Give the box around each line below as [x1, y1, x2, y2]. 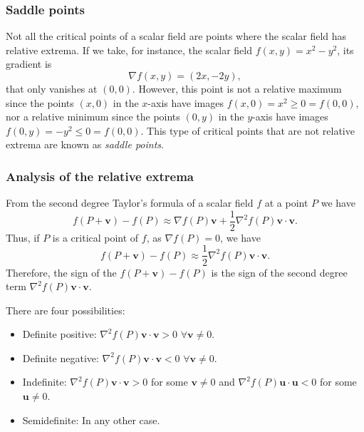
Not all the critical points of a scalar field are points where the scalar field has [6, 29, 347, 43]
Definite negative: [22, 350, 99, 365]
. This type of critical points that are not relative [140, 123, 355, 138]
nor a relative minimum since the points [6, 109, 180, 124]
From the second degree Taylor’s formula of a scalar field [6, 195, 254, 210]
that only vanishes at [6, 81, 98, 96]
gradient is [6, 56, 52, 71]
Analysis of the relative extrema [6, 167, 194, 185]
